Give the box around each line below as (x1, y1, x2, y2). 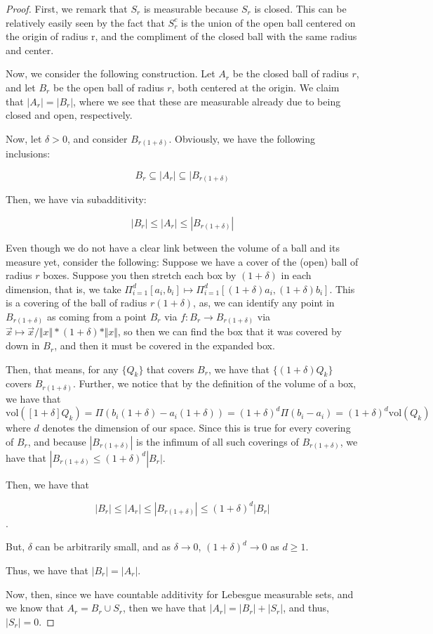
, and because (27, 434, 86, 448)
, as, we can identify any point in (193, 295, 335, 310)
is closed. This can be (254, 1, 347, 15)
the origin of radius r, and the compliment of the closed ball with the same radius (6, 29, 357, 44)
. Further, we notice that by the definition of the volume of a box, (73, 376, 357, 391)
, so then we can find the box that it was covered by (117, 324, 342, 339)
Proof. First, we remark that (6, 1, 128, 15)
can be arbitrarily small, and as (35, 539, 171, 554)
